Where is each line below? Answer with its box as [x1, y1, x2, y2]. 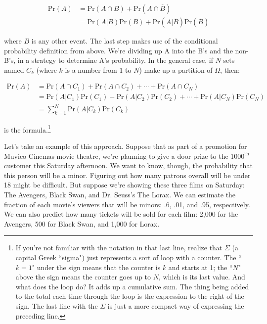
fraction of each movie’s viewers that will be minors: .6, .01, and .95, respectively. [4, 199, 250, 209]
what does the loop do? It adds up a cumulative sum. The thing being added [15, 281, 249, 291]
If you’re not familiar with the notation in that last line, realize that [15, 242, 222, 253]
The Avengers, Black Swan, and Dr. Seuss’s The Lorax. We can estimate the [4, 189, 236, 200]
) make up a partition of [139, 64, 213, 75]
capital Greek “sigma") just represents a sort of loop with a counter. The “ [15, 252, 242, 263]
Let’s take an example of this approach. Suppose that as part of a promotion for [4, 141, 247, 151]
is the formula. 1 [4, 123, 51, 135]
